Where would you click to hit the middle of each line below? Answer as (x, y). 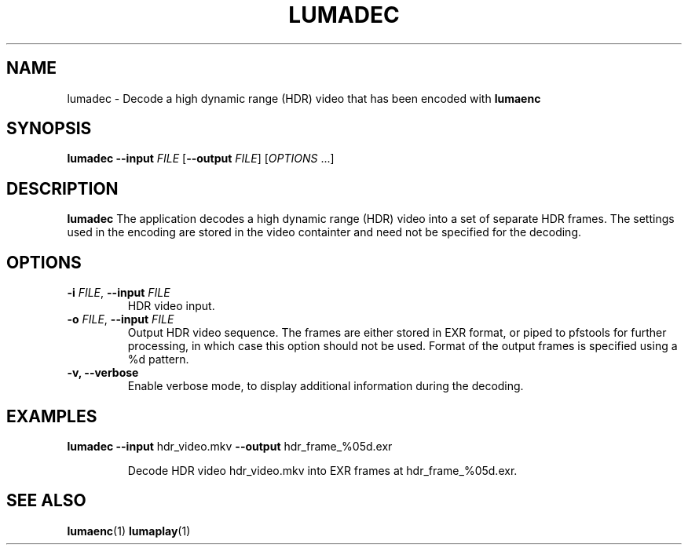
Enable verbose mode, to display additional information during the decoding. (326, 386)
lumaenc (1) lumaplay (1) (129, 531)
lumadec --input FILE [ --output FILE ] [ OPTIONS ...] (201, 159)
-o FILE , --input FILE (121, 319)
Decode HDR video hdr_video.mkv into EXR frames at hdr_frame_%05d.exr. (322, 470)
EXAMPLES (52, 416)
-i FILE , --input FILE (119, 293)
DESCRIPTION (62, 188)
